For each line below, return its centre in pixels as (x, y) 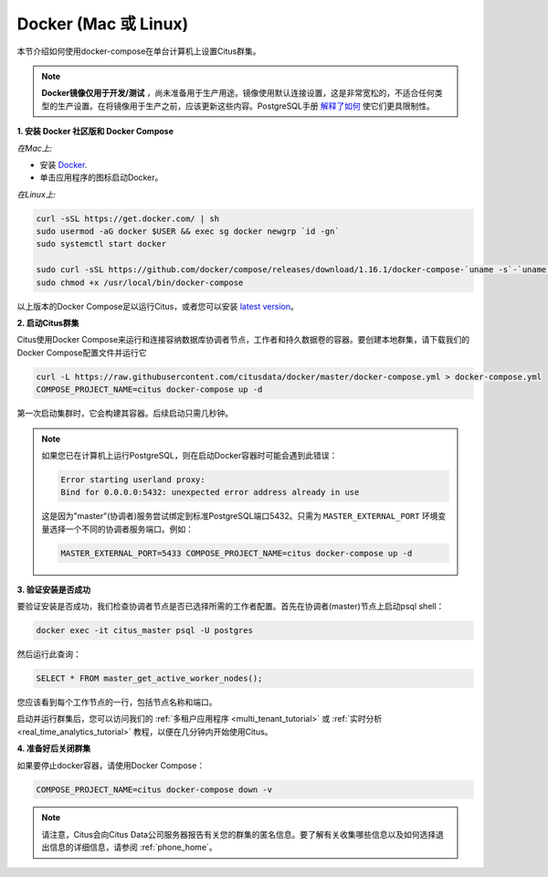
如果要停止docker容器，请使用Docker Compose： (111, 765)
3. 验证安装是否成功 (54, 589)
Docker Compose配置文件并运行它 (82, 353)
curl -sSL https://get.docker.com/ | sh (127, 218)
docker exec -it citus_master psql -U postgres (144, 630)
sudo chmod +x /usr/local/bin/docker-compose (140, 282)
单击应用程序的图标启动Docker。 (101, 177)
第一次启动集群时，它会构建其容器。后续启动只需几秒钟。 (125, 413)
